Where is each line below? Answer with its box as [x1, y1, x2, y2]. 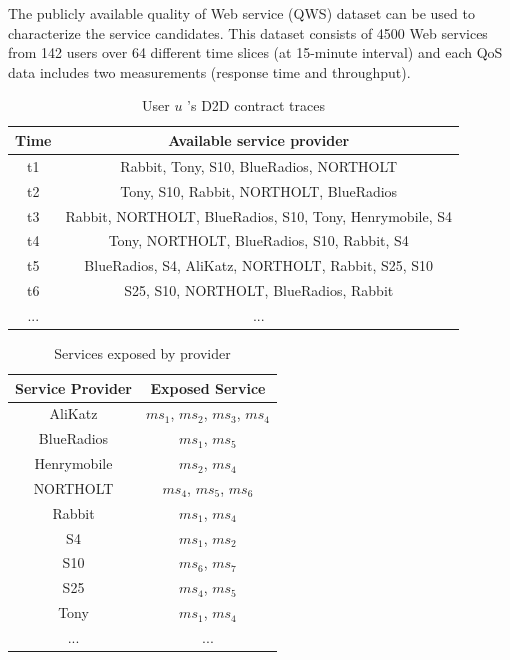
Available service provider [168, 129, 350, 150]
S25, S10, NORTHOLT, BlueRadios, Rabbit [124, 280, 394, 301]
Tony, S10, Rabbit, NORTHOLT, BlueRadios [120, 180, 398, 201]
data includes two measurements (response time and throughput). [8, 61, 411, 82]
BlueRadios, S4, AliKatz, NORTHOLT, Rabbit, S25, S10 [84, 255, 434, 276]
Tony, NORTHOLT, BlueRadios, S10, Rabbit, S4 [108, 230, 409, 251]
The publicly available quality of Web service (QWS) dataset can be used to [8, 3, 475, 23]
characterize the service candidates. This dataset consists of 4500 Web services [8, 22, 488, 43]
